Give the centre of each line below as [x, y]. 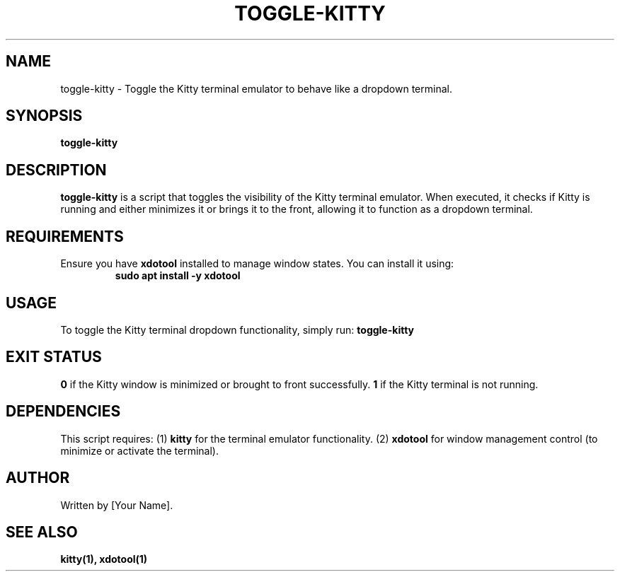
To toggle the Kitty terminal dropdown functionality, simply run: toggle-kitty [237, 330]
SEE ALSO [42, 532]
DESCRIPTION [56, 170]
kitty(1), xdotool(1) [104, 559]
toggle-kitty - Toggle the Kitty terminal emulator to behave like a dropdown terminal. [256, 88]
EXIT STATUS [54, 357]
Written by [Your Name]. [117, 505]
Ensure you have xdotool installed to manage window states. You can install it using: [257, 264]
